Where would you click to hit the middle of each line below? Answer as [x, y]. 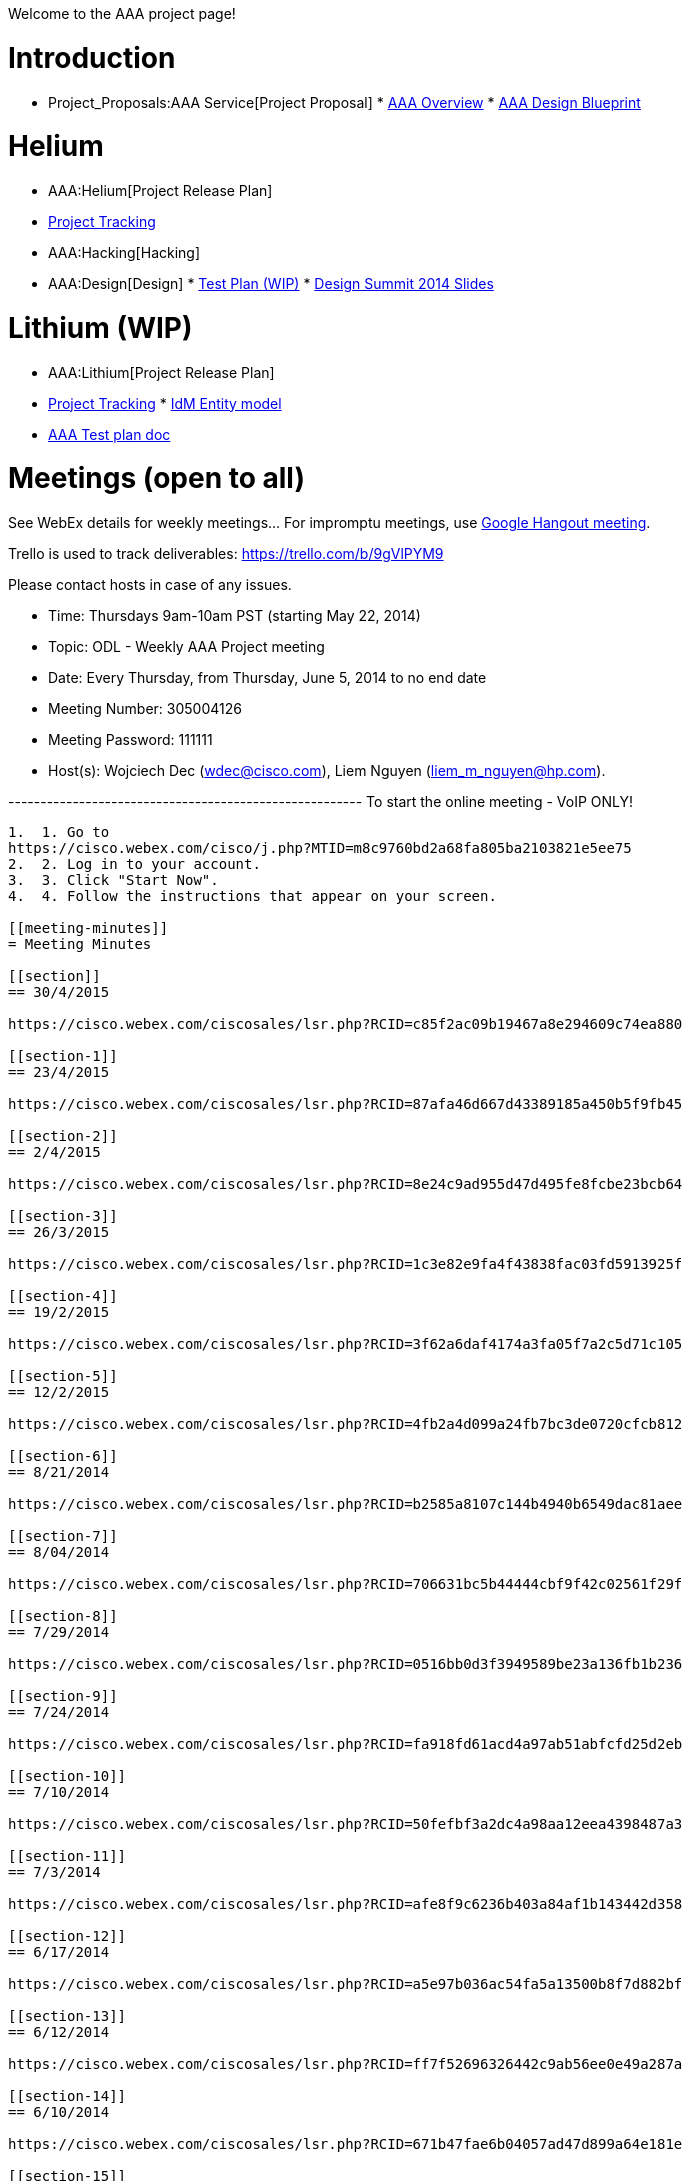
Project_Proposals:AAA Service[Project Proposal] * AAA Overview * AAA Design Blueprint [344, 102]
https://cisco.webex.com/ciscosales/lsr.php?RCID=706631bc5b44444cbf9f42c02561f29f [345, 1584]
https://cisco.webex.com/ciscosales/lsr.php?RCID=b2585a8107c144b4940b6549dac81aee [345, 1504]
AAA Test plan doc [109, 434]
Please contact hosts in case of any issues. [150, 584]
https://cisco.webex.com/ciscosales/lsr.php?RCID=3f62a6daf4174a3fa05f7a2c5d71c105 [345, 1344]
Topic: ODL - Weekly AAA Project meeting [186, 646]
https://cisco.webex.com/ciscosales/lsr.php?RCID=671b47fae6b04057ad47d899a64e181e [345, 2144]
